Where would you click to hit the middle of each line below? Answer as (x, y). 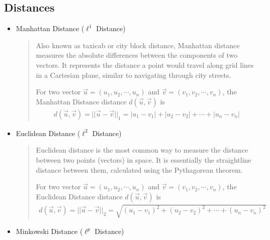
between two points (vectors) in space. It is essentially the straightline (144, 159)
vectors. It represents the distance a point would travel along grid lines (145, 65)
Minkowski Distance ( (49, 231)
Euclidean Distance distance (79, 196)
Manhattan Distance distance (81, 101)
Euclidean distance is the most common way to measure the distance (142, 150)
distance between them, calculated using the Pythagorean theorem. (139, 169)
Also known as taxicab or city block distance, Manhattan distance (138, 45)
